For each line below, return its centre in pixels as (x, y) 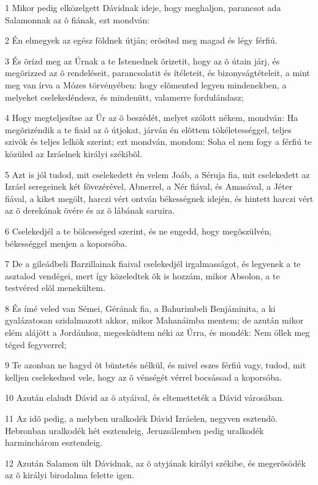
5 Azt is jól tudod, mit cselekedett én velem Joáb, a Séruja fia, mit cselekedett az (157, 174)
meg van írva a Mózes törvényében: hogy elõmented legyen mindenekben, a (146, 84)
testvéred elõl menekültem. (55, 288)
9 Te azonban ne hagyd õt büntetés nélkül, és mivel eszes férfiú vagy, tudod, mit (156, 365)
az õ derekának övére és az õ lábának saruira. (90, 210)
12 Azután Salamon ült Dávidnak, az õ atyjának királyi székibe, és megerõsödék (155, 463)
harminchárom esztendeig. (54, 442)
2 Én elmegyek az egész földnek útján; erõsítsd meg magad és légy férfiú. (141, 40)
